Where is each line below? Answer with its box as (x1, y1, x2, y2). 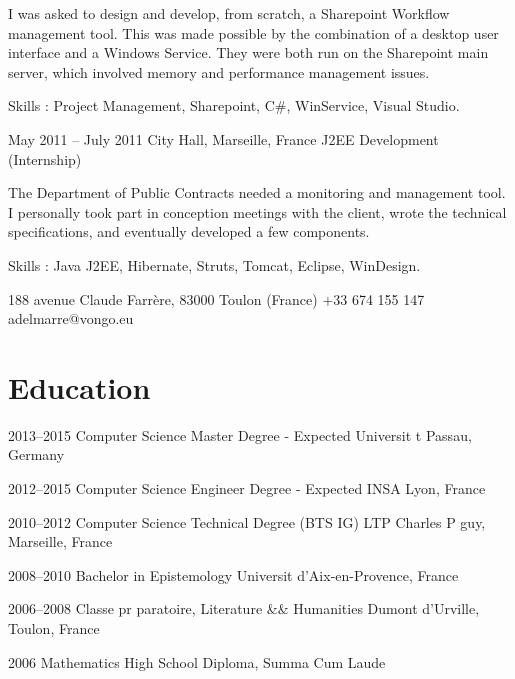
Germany (8, 444, 65, 465)
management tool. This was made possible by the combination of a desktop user (8, 22, 499, 43)
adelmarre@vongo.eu (8, 308, 134, 329)
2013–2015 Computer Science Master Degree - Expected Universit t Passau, (8, 424, 472, 445)
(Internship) (8, 148, 82, 169)
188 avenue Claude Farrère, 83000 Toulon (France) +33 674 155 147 (8, 288, 425, 309)
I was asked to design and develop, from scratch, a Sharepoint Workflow (8, 3, 450, 23)
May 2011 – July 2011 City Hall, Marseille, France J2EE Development (8, 128, 439, 149)
